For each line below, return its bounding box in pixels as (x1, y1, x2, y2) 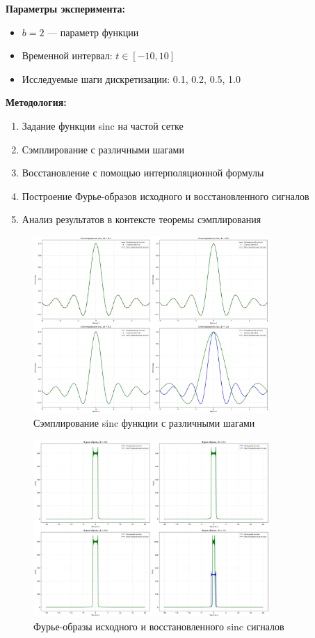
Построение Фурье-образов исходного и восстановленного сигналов (22, 188, 309, 203)
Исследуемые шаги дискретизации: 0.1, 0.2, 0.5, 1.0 (22, 71, 241, 86)
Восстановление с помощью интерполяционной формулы (22, 165, 264, 180)
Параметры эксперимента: (6, 1, 125, 15)
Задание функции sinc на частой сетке (22, 118, 184, 132)
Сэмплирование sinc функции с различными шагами (33, 416, 255, 430)
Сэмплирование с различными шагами (22, 142, 184, 156)
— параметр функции (47, 24, 139, 39)
